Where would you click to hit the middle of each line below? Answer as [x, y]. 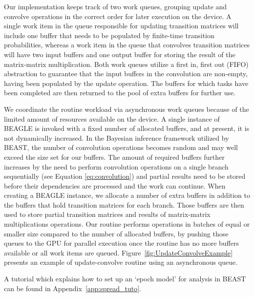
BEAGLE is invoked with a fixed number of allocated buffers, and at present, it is [127, 128]
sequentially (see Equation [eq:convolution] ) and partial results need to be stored [125, 176]
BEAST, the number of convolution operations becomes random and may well [121, 147]
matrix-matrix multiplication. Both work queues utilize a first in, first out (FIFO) [126, 64]
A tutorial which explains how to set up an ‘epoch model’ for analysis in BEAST [125, 279]
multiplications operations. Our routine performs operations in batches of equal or [127, 224]
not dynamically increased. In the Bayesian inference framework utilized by [116, 138]
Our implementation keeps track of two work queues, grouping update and [116, 6]
